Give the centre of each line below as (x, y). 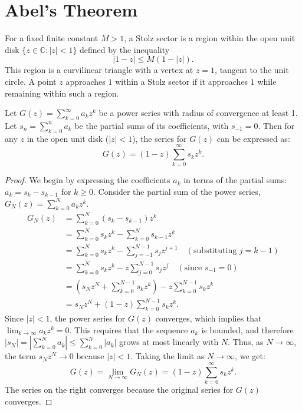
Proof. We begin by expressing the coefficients (88, 180)
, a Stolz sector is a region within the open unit (210, 38)
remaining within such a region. (62, 93)
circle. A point (31, 81)
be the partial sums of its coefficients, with (152, 125)
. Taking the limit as (168, 356)
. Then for (276, 125)
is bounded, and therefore (247, 329)
